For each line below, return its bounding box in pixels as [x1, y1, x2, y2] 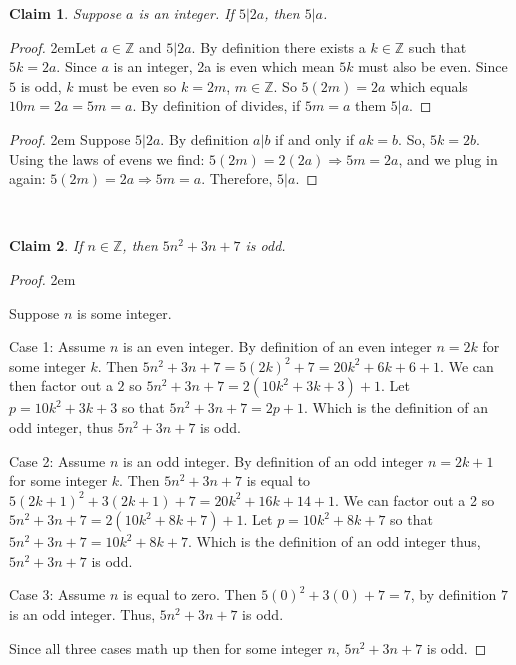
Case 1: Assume [9, 336, 106, 357]
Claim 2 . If [9, 235, 83, 256]
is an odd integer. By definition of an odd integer [123, 450, 424, 471]
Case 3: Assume [9, 584, 106, 605]
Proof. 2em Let [9, 36, 96, 57]
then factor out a [9, 375, 113, 396]
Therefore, [209, 168, 273, 189]
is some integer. [76, 302, 172, 323]
